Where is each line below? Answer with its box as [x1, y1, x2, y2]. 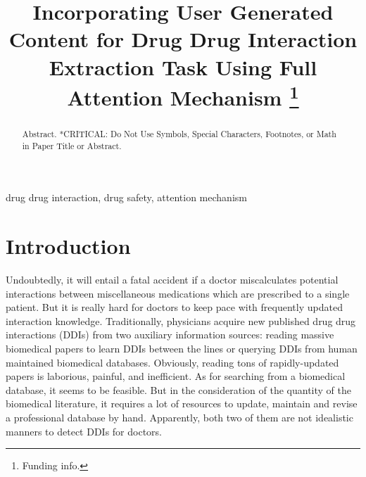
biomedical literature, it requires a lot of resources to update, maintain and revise [6, 396, 358, 411]
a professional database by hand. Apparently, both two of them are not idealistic [6, 410, 353, 425]
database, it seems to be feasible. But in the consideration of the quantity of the [6, 382, 351, 397]
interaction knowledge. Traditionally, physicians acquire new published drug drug [6, 313, 356, 328]
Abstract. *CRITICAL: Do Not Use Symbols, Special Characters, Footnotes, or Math [22, 128, 336, 140]
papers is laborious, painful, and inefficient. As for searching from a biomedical [6, 369, 346, 383]
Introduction [6, 231, 131, 260]
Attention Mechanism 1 [67, 79, 299, 112]
